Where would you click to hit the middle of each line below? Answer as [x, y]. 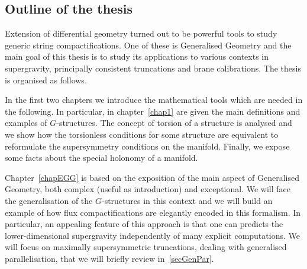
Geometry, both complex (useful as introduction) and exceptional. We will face [148, 189]
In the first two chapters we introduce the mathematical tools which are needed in [154, 100]
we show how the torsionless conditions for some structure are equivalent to [142, 134]
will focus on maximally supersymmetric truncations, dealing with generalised [146, 247]
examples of [26, 123]
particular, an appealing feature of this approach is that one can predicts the [144, 224]
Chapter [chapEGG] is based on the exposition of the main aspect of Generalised [152, 177]
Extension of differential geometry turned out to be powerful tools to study [141, 33]
